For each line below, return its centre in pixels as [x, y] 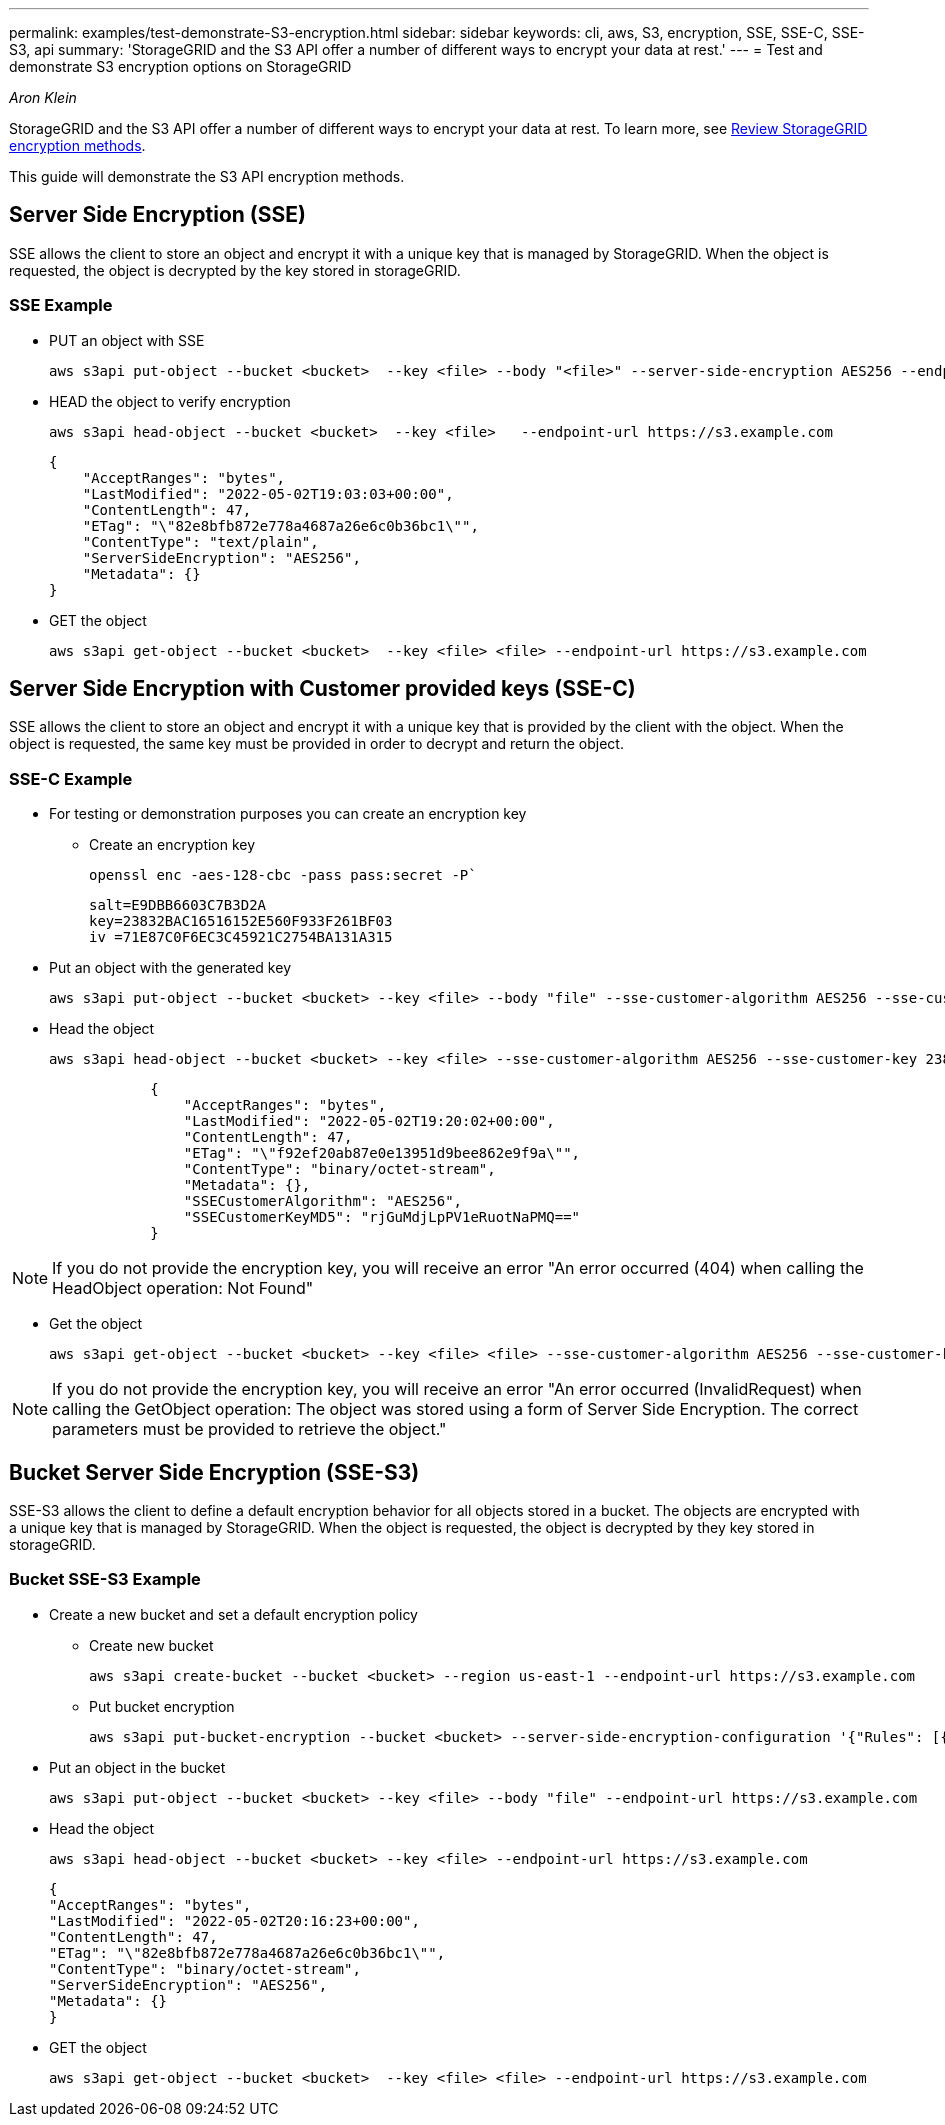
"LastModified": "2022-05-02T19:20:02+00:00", [369, 1121]
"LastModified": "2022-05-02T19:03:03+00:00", [268, 493]
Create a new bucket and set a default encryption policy [233, 1614]
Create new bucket [151, 1645]
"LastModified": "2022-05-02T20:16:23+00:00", [234, 1920]
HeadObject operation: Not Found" [183, 1288]
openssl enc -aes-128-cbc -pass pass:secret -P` [283, 875]
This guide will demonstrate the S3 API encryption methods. [207, 176]
